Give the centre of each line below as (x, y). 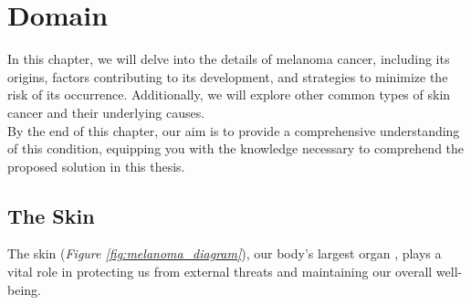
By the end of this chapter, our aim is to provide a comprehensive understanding (234, 130)
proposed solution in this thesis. (96, 166)
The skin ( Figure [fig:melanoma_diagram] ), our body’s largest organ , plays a (225, 253)
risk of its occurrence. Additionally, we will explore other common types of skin (229, 95)
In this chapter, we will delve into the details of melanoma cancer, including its (229, 59)
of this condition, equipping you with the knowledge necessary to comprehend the (236, 148)
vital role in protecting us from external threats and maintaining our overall (220, 272)
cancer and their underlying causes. (106, 112)
